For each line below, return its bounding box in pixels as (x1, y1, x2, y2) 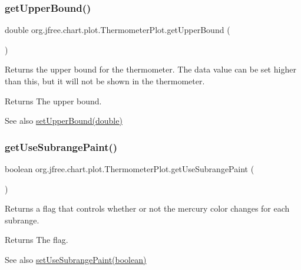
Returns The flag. (5, 233, 68, 246)
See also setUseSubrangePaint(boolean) (5, 253, 147, 265)
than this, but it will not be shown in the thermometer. (5, 75, 205, 87)
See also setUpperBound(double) (5, 114, 123, 127)
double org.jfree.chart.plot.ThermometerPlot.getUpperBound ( (5, 24, 230, 36)
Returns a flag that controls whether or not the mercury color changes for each (5, 202, 290, 215)
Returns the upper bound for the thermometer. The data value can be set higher (5, 63, 296, 75)
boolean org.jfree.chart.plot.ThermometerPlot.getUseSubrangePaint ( (5, 163, 254, 174)
